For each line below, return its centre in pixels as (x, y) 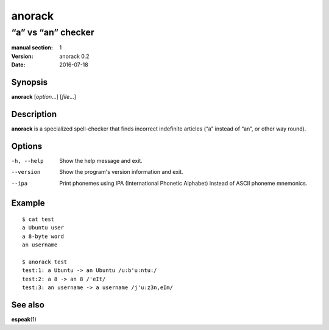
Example (28, 203)
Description (34, 114)
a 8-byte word (43, 236)
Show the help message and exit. (101, 160)
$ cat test (38, 219)
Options (27, 146)
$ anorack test (45, 262)
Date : (18, 65)
